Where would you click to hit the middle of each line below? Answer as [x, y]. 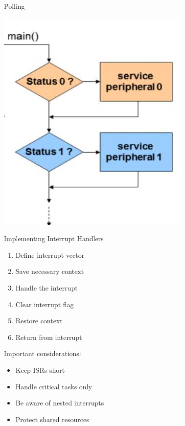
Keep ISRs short [40, 370]
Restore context [39, 321]
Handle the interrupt [46, 287]
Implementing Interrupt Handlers [54, 238]
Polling [14, 6]
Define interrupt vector [50, 255]
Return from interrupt [49, 337]
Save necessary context [50, 271]
